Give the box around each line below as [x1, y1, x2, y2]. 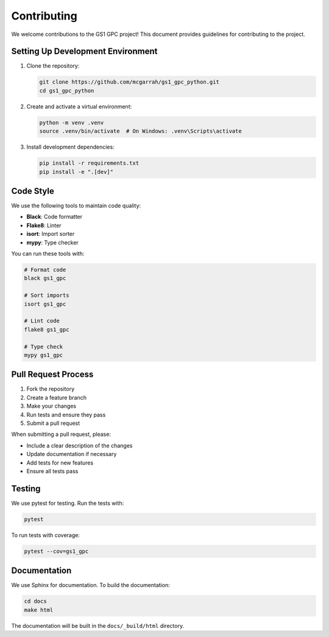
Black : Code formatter [26, 213, 83, 221]
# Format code [24, 266, 66, 273]
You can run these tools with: [11, 250, 85, 257]
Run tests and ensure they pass [26, 411, 106, 418]
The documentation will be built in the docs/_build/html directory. [11, 622, 185, 629]
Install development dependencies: [26, 143, 115, 151]
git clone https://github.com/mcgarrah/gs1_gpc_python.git [39, 79, 219, 85]
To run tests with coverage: [11, 531, 80, 539]
